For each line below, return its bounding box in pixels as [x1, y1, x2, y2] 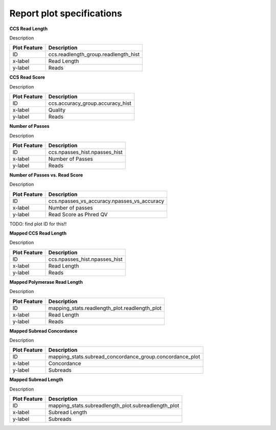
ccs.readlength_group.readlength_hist [48, 51, 140, 58]
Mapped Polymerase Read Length [9, 279, 83, 285]
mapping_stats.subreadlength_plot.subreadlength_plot [48, 402, 179, 409]
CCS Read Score [9, 74, 45, 80]
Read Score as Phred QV [48, 211, 108, 218]
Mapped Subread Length [9, 376, 63, 383]
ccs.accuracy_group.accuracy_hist [48, 100, 131, 107]
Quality [48, 106, 66, 114]
